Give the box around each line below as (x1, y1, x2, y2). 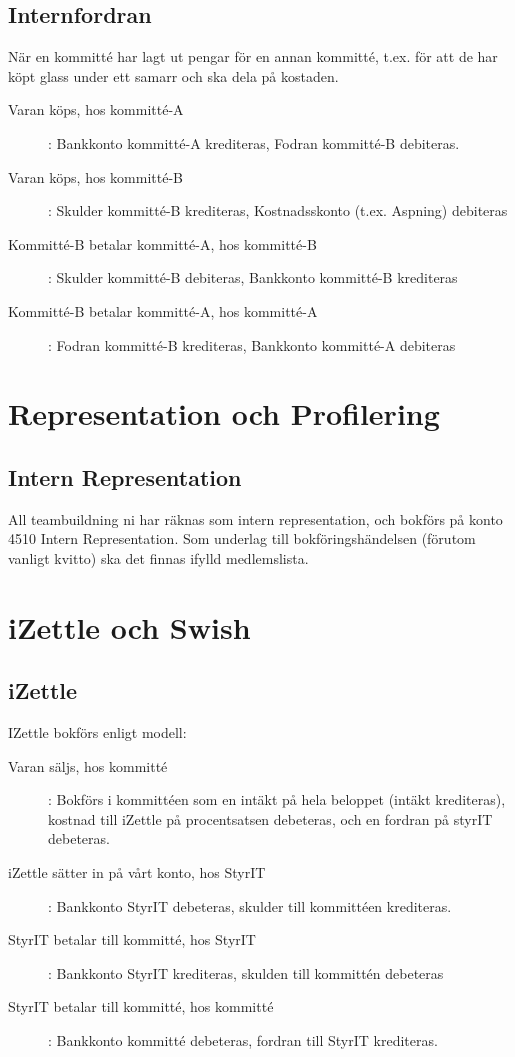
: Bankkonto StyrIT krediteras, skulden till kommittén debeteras (48, 962, 444, 983)
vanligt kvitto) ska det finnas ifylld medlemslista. (8, 547, 309, 568)
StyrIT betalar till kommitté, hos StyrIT (8, 929, 256, 950)
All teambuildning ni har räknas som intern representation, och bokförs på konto (8, 508, 503, 529)
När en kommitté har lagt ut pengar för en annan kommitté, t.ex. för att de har (8, 46, 498, 67)
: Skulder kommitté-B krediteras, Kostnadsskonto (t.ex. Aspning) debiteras (48, 200, 508, 221)
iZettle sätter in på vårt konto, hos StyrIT (8, 862, 266, 883)
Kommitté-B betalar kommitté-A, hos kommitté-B (8, 233, 317, 254)
